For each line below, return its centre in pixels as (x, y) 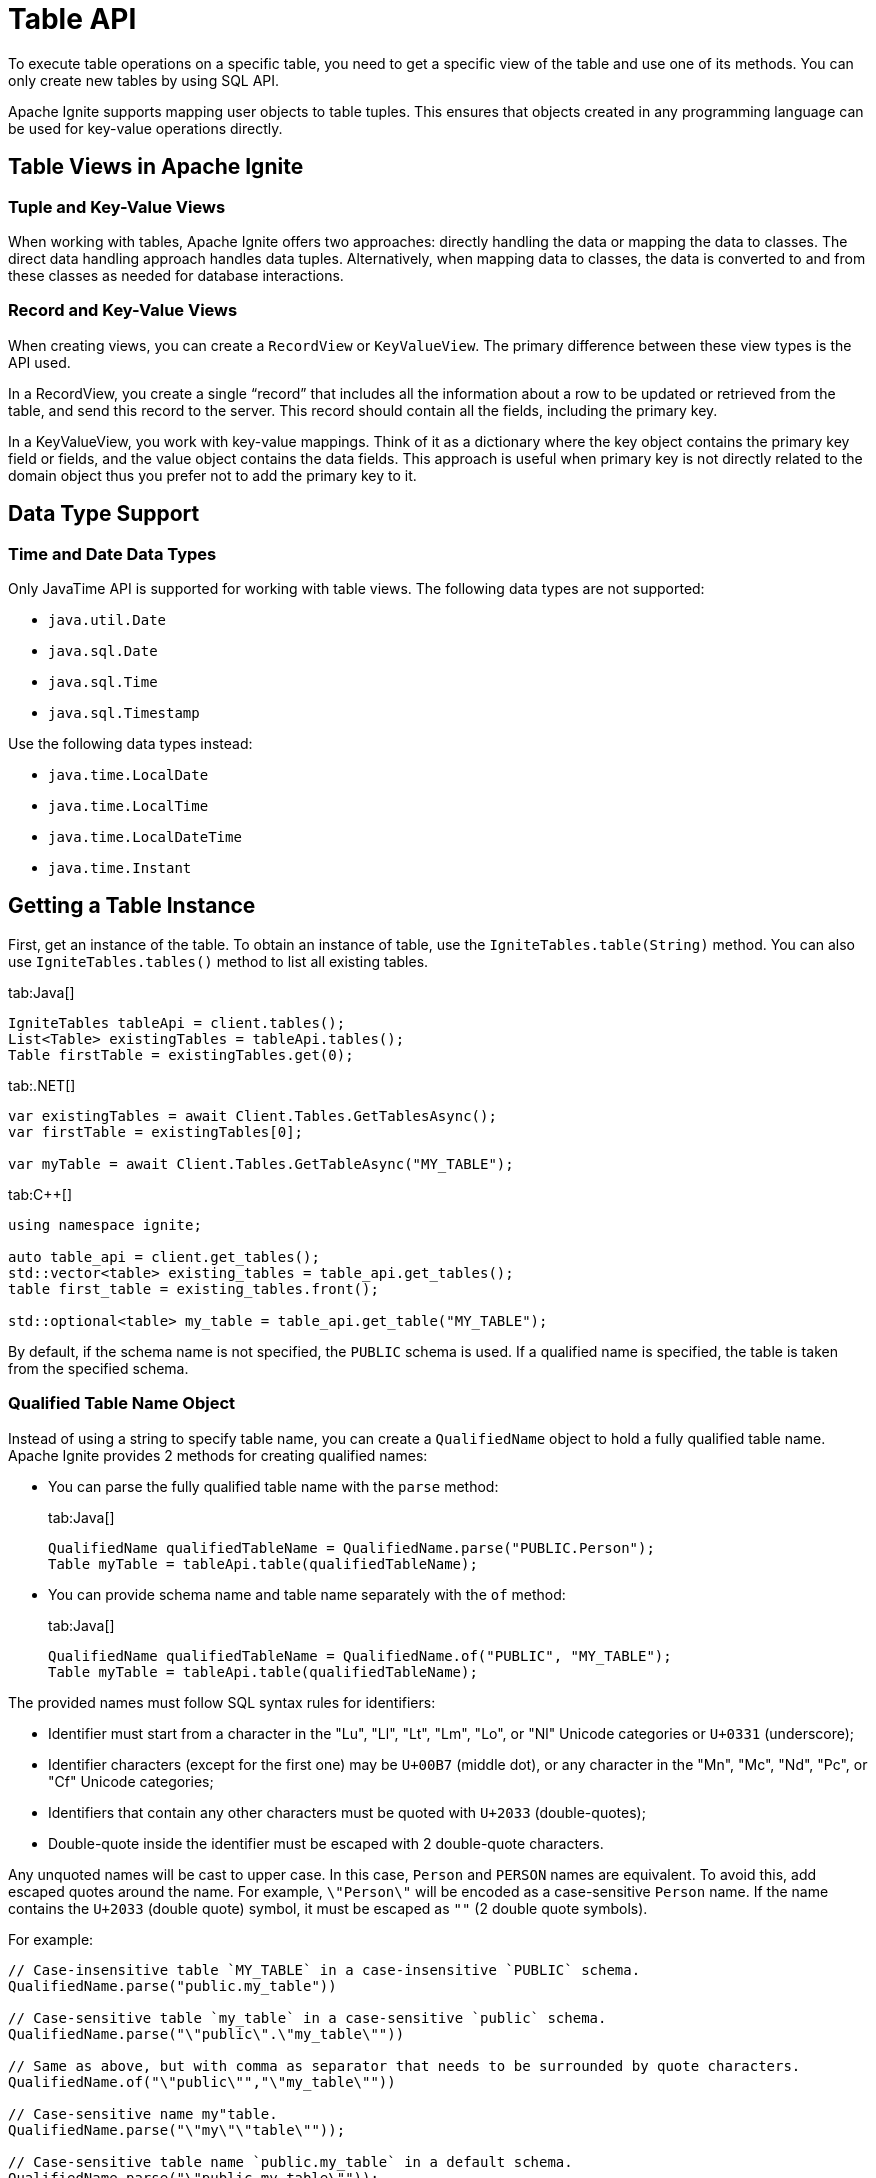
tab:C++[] (40, 1194)
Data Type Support (104, 514)
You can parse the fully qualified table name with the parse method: (273, 1486)
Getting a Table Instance (132, 906)
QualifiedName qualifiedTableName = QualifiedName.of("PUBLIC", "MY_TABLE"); (360, 1655)
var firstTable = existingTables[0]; (156, 1131)
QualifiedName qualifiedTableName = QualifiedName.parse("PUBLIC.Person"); (351, 1547)
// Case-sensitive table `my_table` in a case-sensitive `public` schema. (307, 2017)
